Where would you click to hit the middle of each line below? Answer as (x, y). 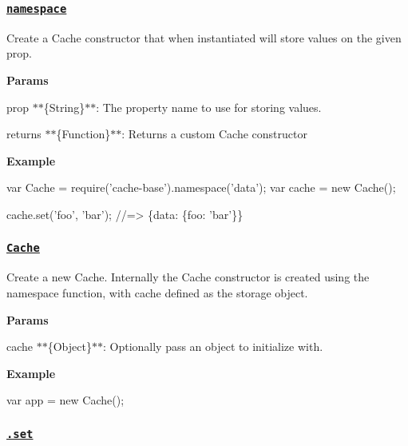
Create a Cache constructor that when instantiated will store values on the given (204, 37)
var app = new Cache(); (65, 400)
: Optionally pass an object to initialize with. (213, 346)
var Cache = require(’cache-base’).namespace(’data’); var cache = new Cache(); (201, 187)
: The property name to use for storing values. (209, 107)
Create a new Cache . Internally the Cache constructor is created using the (188, 277)
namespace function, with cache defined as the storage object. (157, 292)
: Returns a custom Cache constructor (214, 134)
